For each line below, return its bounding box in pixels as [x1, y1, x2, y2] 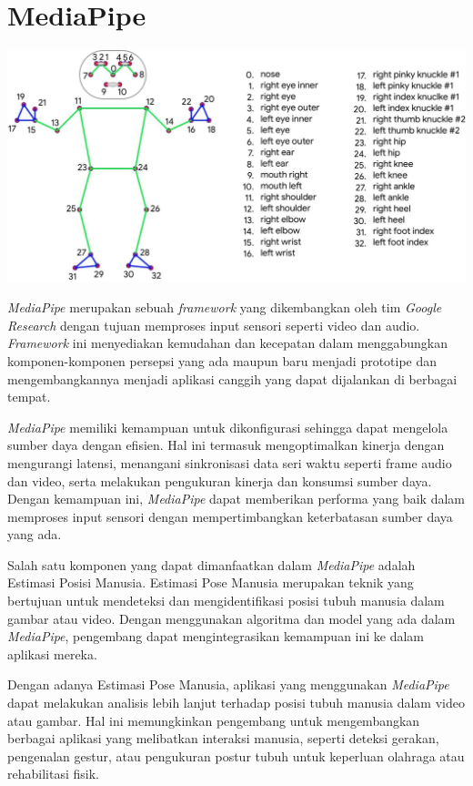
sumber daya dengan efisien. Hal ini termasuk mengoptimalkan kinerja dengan [7, 435, 445, 454]
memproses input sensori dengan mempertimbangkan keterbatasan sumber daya [7, 506, 453, 526]
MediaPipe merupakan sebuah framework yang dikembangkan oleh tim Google [7, 298, 442, 317]
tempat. [7, 387, 51, 406]
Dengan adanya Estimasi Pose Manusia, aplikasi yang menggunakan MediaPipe [7, 675, 449, 694]
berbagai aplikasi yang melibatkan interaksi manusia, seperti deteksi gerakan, [7, 729, 439, 748]
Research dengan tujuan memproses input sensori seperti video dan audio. [7, 315, 420, 334]
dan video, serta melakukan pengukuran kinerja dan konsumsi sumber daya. [7, 471, 432, 490]
